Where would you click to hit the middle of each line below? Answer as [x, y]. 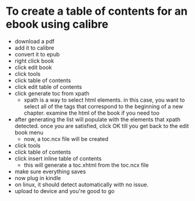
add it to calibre [34, 48]
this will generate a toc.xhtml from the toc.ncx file [86, 165]
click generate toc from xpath [52, 93]
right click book [34, 61]
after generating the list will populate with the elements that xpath [97, 119]
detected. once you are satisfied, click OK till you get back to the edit [102, 126]
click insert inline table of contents [58, 158]
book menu [29, 132]
